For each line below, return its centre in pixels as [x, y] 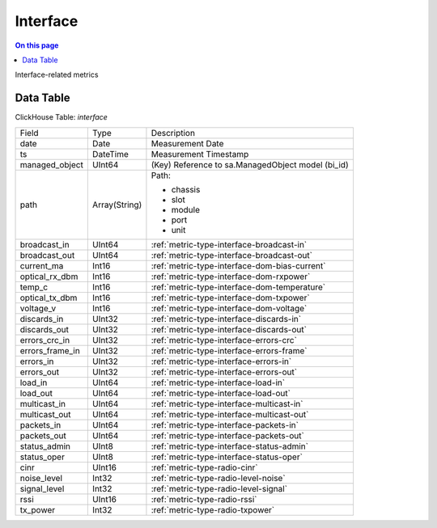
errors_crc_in [45, 340]
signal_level [42, 488]
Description [173, 133]
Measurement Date [187, 143]
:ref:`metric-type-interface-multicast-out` [230, 414]
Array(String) [117, 205]
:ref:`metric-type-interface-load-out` [221, 393]
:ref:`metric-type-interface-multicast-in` [227, 403]
